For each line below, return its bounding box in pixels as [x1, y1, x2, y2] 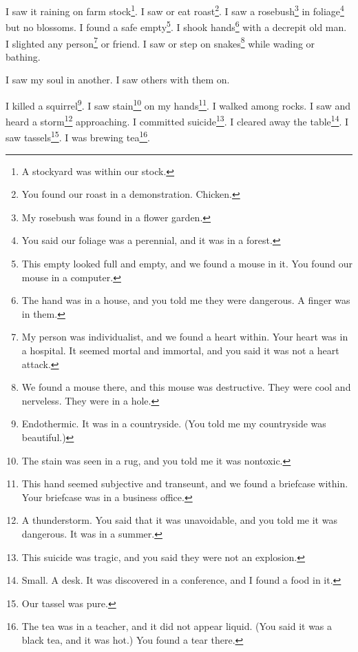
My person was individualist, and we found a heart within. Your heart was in [21, 329, 348, 344]
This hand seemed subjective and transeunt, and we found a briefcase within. [21, 476, 348, 491]
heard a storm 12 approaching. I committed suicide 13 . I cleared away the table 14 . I [6, 112, 349, 128]
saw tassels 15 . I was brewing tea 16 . [6, 128, 151, 145]
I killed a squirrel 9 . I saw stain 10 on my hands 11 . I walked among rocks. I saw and [6, 96, 351, 112]
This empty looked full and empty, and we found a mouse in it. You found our [21, 256, 352, 271]
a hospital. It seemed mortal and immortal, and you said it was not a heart [21, 343, 339, 358]
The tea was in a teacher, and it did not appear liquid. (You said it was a [21, 619, 333, 633]
